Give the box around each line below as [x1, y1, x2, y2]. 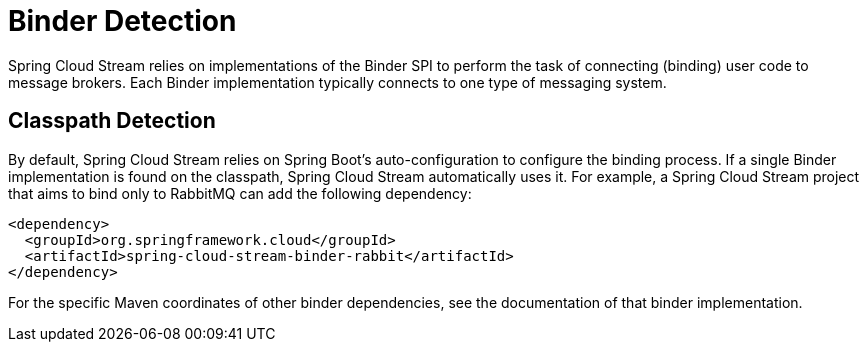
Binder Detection [8, 4, 237, 38]
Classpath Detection [8, 108, 216, 134]
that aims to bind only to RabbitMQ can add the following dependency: [8, 184, 472, 202]
